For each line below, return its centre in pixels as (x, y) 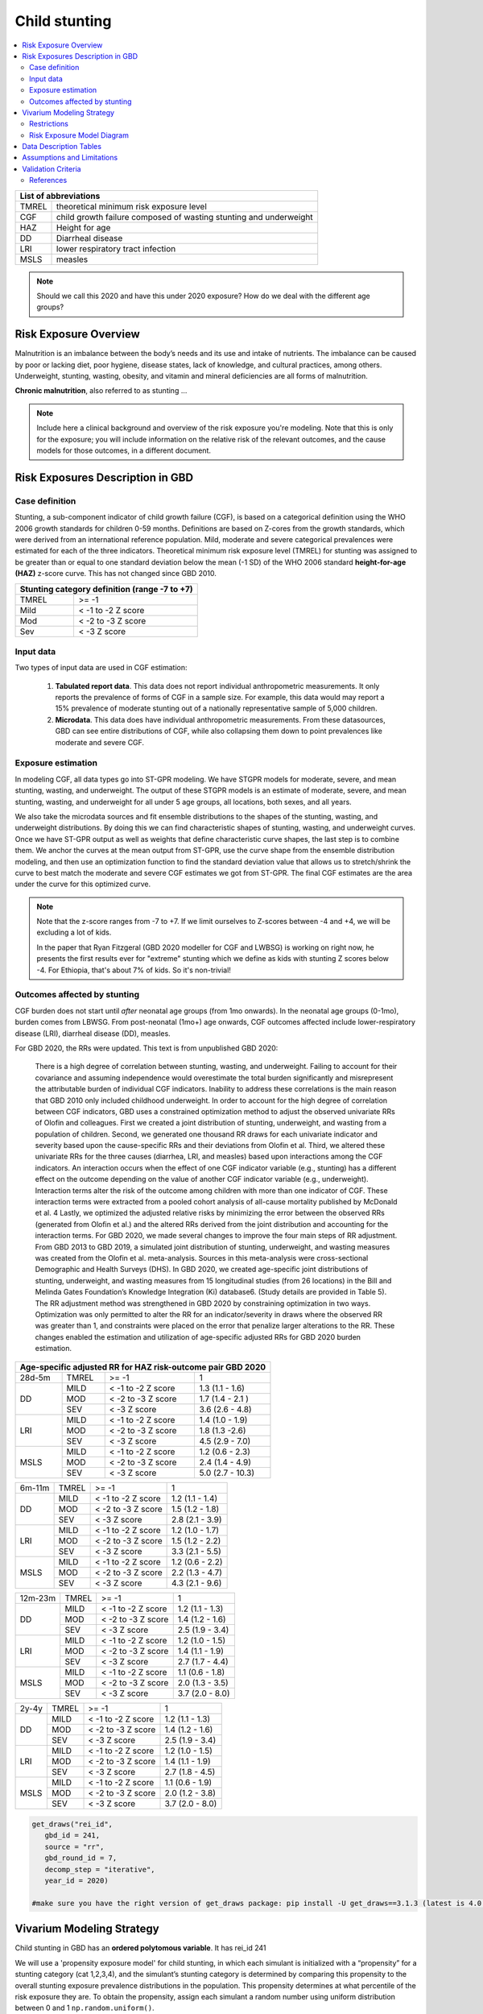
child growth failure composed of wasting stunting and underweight (184, 217)
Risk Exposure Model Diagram (79, 135)
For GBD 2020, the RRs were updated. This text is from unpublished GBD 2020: (147, 1048)
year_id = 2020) (76, 1881)
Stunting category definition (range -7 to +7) (106, 589)
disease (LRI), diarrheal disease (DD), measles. (93, 1033)
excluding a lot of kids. (74, 932)
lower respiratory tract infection (116, 248)
